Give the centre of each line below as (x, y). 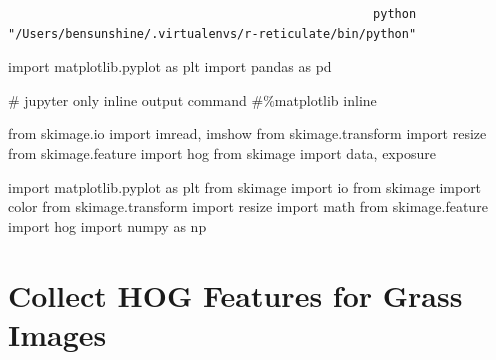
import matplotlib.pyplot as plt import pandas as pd (170, 66)
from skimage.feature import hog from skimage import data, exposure (222, 152)
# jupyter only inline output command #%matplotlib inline (192, 99)
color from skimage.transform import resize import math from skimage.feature (248, 206)
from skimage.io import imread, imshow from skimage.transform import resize (247, 133)
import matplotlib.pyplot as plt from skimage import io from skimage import (245, 186)
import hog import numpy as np (107, 225)
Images (57, 333)
